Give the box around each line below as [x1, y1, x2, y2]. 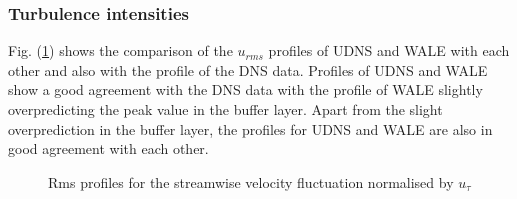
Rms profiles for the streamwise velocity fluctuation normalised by [48, 171, 454, 192]
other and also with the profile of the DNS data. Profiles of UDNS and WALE [8, 59, 488, 80]
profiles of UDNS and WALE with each [268, 40, 510, 61]
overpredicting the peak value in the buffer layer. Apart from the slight [8, 99, 443, 119]
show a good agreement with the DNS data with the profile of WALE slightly [8, 79, 483, 100]
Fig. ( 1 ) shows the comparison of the [8, 40, 233, 61]
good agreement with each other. [8, 138, 209, 159]
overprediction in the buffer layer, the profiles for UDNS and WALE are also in [8, 118, 493, 139]
